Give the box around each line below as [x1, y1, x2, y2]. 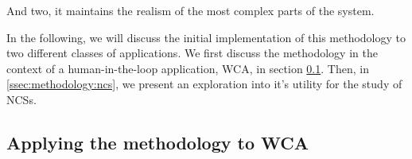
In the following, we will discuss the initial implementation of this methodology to [6, 29, 406, 45]
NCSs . [6, 91, 37, 107]
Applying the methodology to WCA [6, 130, 309, 154]
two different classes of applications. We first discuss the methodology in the [6, 45, 378, 61]
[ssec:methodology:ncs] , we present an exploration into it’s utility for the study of [6, 76, 402, 92]
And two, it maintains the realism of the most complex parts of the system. [6, 2, 375, 18]
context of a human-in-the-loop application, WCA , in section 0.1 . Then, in [6, 60, 369, 76]
